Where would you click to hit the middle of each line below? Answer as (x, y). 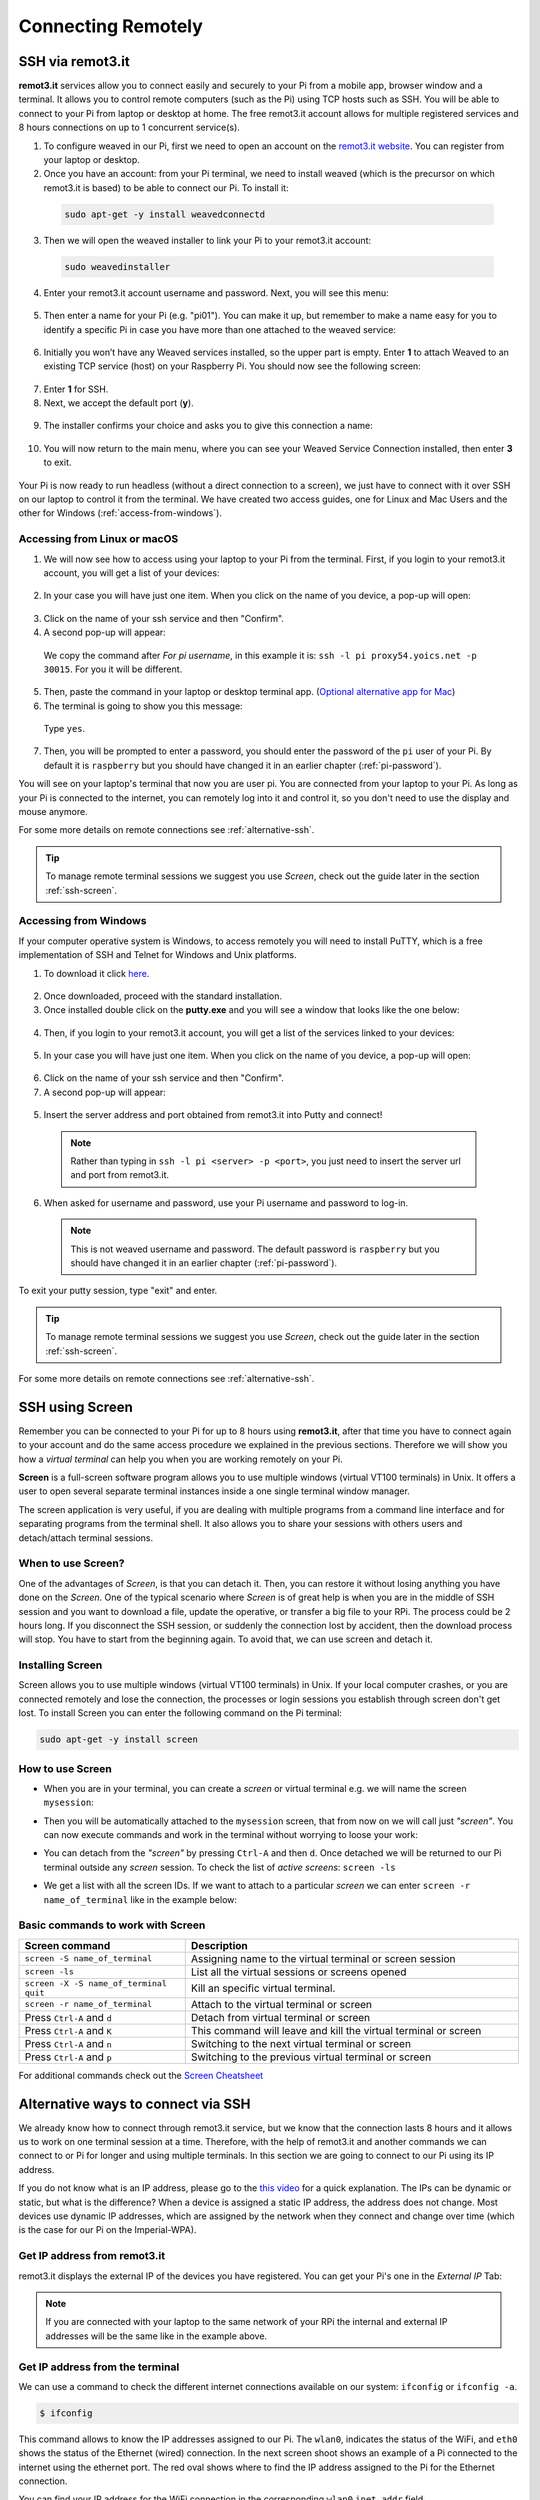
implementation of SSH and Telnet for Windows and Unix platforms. (157, 955)
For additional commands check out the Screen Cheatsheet (141, 2075)
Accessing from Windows (82, 921)
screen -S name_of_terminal (88, 1958)
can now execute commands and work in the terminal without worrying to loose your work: (231, 1835)
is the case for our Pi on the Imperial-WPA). (107, 2230)
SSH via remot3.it (74, 61)
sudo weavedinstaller (117, 266)
